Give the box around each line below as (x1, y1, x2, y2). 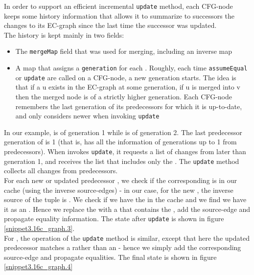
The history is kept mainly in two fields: (4, 29, 124, 40)
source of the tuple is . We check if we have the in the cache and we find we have (4, 194, 247, 205)
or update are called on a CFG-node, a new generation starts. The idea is (15, 72, 236, 82)
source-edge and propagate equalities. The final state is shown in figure (4, 252, 217, 262)
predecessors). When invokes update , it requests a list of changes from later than (4, 146, 246, 157)
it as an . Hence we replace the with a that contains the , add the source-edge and (4, 204, 251, 214)
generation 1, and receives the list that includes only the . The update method (4, 156, 239, 166)
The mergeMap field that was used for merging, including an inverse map (15, 46, 232, 56)
